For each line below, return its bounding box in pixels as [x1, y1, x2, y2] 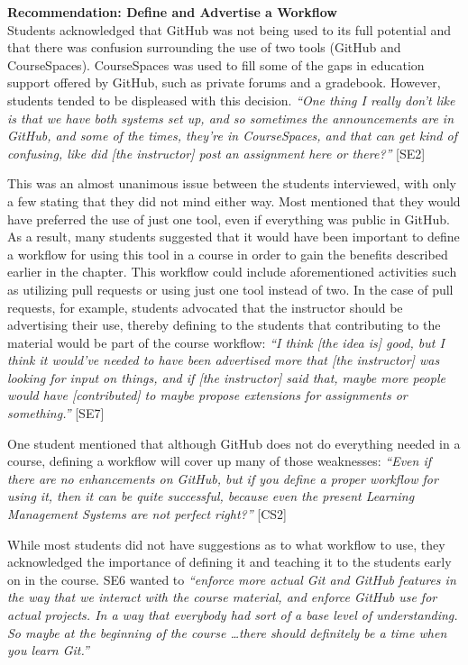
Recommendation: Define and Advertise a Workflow [7, 3, 337, 21]
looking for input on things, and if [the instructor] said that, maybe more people [7, 368, 445, 387]
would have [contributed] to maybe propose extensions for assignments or [7, 386, 408, 405]
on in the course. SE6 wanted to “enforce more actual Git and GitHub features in [7, 569, 456, 588]
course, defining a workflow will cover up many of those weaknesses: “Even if [7, 451, 432, 470]
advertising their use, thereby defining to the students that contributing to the [7, 315, 441, 334]
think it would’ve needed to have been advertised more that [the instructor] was [7, 351, 440, 369]
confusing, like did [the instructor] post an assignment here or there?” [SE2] [7, 143, 426, 162]
